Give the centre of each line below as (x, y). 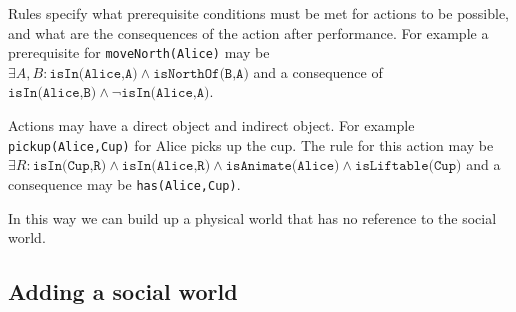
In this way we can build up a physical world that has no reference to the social (252, 217)
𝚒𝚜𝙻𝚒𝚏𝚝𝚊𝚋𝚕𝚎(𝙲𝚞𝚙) (408, 166)
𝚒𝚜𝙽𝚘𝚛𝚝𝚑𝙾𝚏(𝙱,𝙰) (201, 73)
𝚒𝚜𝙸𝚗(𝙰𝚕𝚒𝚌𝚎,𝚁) (166, 166)
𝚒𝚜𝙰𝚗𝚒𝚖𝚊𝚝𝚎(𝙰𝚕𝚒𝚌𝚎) (282, 166)
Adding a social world (123, 291)
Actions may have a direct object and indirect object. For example (211, 125)
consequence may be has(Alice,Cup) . (124, 183)
